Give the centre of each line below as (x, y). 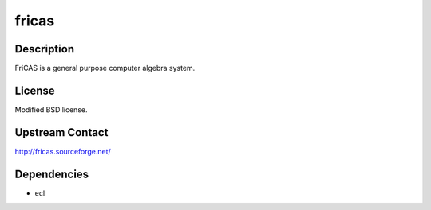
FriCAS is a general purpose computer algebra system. (105, 68)
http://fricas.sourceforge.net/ (63, 151)
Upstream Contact (61, 132)
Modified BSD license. (51, 109)
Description (45, 49)
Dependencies (52, 174)
